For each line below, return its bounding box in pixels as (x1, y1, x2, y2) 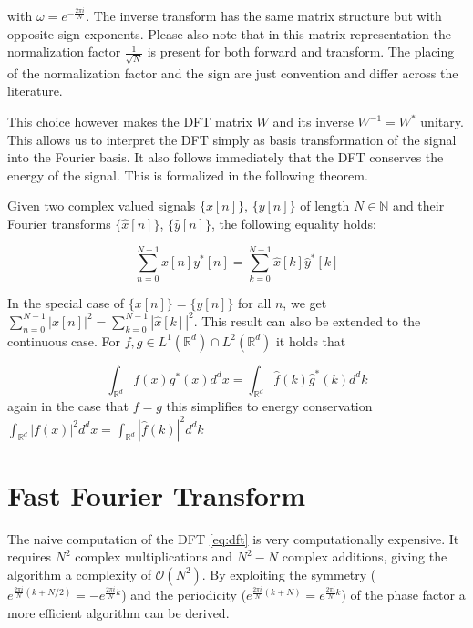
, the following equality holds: (211, 214, 376, 233)
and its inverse (272, 112, 354, 131)
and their (393, 196, 445, 215)
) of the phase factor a (341, 585, 466, 604)
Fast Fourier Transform (7, 476, 305, 513)
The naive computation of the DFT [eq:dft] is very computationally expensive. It (7, 529, 459, 548)
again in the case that (7, 396, 129, 416)
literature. (7, 81, 63, 100)
